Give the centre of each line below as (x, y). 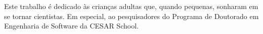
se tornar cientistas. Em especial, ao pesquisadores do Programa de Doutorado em (131, 16)
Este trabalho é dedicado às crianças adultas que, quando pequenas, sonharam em (131, 6)
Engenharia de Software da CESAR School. (71, 26)
